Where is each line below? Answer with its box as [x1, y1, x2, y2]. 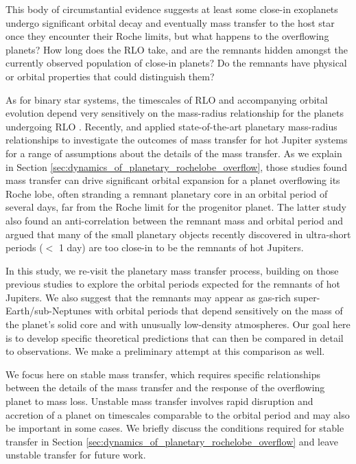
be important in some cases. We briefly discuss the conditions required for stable [5, 421, 344, 435]
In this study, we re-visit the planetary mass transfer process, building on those [5, 263, 339, 277]
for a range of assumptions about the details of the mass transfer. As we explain [5, 146, 342, 160]
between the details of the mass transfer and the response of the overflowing [5, 380, 325, 395]
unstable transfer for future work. [5, 448, 146, 462]
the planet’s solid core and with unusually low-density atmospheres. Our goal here [5, 317, 351, 332]
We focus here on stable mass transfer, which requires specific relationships [5, 367, 321, 381]
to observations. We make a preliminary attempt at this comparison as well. [5, 344, 325, 358]
